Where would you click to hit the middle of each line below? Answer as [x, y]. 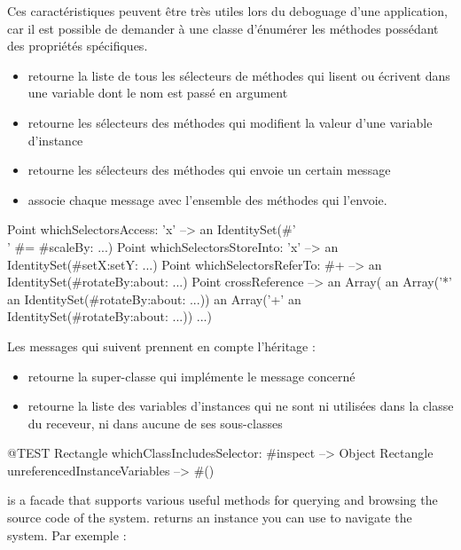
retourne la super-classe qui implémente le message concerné [191, 376]
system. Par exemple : [67, 534]
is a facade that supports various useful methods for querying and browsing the [223, 500]
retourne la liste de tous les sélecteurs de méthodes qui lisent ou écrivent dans [239, 75]
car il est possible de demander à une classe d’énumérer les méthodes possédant [223, 28]
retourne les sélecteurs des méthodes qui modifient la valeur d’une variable [230, 122]
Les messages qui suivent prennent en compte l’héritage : [161, 346]
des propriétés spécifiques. [78, 46]
